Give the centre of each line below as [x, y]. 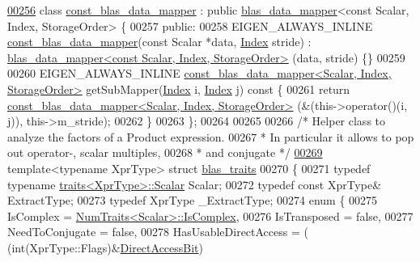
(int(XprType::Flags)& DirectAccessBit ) [106, 247]
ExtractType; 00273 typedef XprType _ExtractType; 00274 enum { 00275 [193, 200]
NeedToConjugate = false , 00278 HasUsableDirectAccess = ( [158, 232]
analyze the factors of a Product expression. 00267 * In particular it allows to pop [211, 136]
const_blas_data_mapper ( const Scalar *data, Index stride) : [159, 42]
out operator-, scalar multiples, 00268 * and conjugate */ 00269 [165, 152]
